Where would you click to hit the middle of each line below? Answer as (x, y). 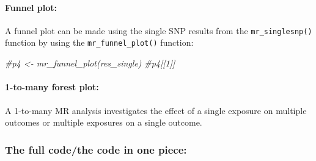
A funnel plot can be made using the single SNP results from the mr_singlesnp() (159, 30)
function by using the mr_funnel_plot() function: (99, 42)
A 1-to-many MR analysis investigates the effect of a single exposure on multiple (156, 110)
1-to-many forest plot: (52, 87)
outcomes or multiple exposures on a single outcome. (104, 122)
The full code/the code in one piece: (96, 149)
